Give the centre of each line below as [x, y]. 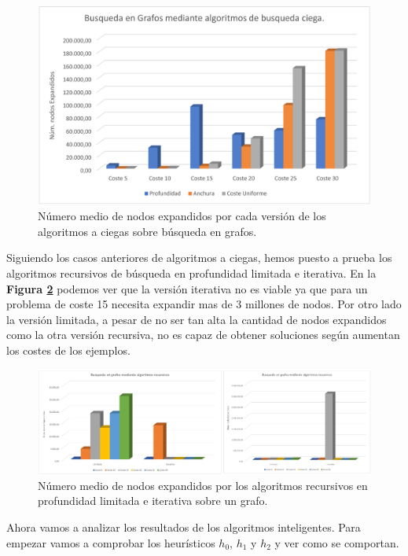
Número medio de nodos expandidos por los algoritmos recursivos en [203, 485]
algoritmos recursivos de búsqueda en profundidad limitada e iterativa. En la [191, 272]
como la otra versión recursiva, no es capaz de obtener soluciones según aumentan [203, 335]
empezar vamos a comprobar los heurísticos [111, 542]
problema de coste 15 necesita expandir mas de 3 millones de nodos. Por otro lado [204, 304]
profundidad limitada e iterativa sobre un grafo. [153, 501]
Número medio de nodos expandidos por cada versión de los [182, 216]
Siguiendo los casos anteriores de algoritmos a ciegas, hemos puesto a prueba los [199, 258]
